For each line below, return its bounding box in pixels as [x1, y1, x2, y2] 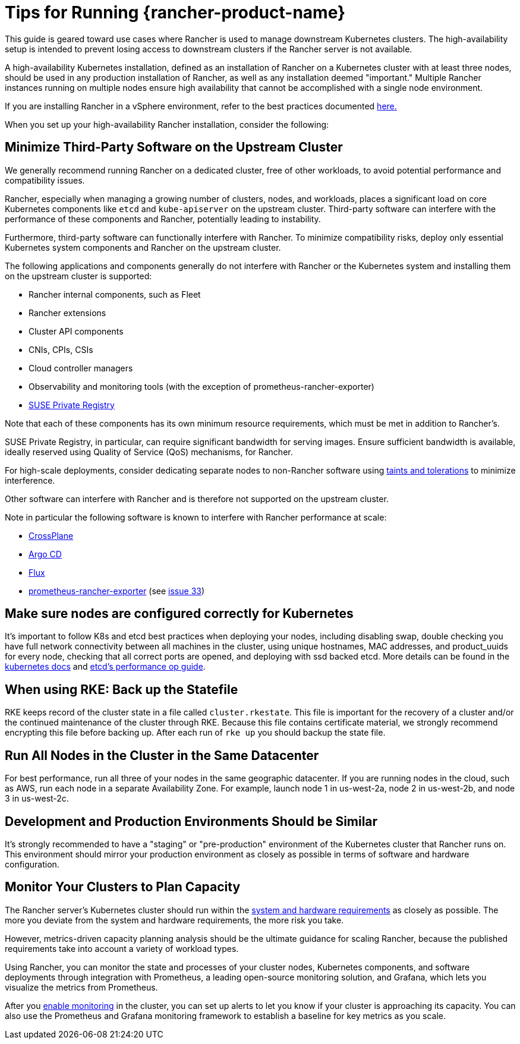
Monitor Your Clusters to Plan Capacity [5, 879, 241, 895]
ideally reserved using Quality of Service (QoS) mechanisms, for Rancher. [5, 446, 293, 457]
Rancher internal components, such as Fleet [29, 289, 201, 299]
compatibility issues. [5, 175, 85, 185]
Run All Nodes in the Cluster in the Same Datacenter [5, 747, 319, 763]
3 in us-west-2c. [5, 793, 69, 804]
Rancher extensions [29, 307, 106, 318]
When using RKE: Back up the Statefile [5, 682, 238, 697]
